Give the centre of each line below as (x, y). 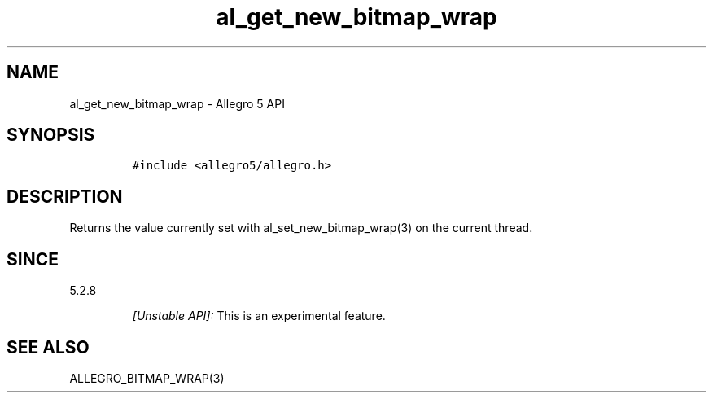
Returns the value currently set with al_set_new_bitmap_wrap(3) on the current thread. (301, 228)
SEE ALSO (48, 347)
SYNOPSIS (51, 135)
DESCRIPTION (65, 196)
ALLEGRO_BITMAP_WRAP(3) (147, 378)
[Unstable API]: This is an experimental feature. (259, 316)
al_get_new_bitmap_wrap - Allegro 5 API (177, 103)
